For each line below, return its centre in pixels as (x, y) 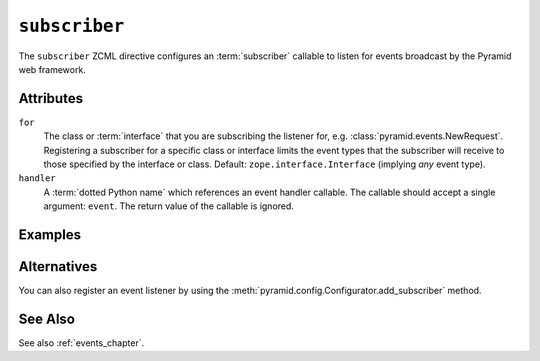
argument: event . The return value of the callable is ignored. (169, 206)
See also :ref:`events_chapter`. (81, 343)
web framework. (52, 69)
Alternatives (58, 266)
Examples (50, 234)
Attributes (51, 98)
